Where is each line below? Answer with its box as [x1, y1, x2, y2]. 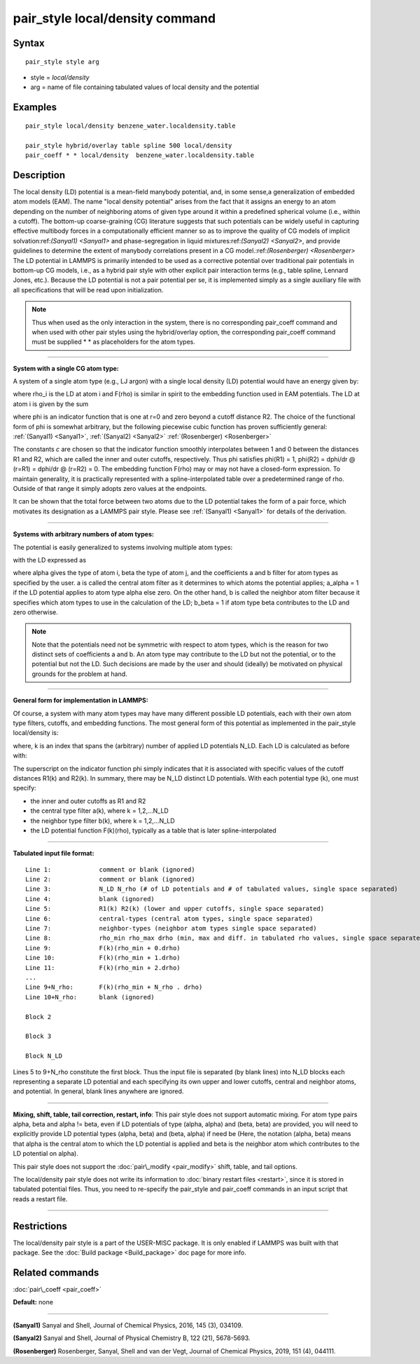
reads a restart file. [13, 1194, 68, 1203]
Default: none [13, 1298, 54, 1306]
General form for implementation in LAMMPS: [13, 696, 148, 705]
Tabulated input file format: [13, 849, 94, 858]
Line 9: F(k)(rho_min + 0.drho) [25, 944, 181, 952]
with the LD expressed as [13, 555, 87, 564]
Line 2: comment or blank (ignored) [25, 875, 195, 884]
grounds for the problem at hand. [31, 670, 127, 678]
